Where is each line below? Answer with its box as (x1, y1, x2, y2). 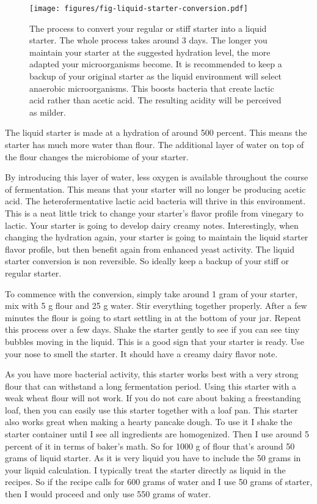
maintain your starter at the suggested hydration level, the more (29, 45, 271, 58)
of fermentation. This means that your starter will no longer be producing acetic (5, 182, 306, 195)
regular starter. (5, 266, 62, 279)
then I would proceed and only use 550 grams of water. (5, 487, 211, 500)
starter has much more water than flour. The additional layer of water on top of (5, 138, 304, 150)
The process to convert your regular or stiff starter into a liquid (29, 21, 267, 34)
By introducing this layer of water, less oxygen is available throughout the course (5, 171, 308, 183)
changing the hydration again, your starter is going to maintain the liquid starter (5, 231, 308, 243)
